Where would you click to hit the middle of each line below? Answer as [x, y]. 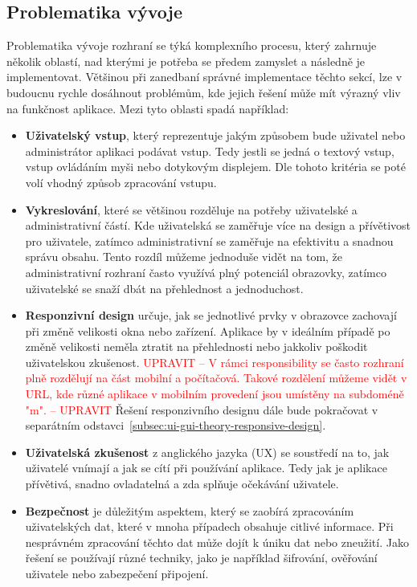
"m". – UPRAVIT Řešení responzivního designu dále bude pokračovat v [202, 409]
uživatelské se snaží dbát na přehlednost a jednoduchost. [164, 288]
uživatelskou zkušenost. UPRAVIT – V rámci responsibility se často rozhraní [215, 362]
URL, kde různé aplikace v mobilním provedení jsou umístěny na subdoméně [215, 394]
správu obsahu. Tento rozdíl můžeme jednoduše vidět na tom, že [184, 257]
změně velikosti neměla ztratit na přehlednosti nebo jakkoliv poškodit [196, 346]
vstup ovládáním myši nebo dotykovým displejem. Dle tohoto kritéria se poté [215, 167]
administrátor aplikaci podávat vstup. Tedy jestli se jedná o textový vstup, [210, 151]
